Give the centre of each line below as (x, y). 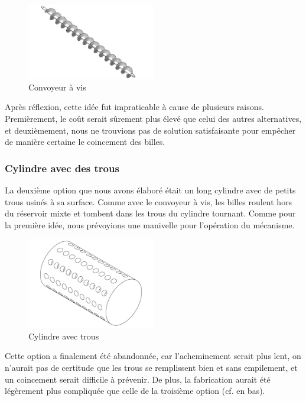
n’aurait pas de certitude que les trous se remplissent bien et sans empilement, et (151, 368)
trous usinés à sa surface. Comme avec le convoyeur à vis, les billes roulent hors (149, 201)
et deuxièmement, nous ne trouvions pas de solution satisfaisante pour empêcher (150, 130)
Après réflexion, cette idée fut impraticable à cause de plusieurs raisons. (134, 107)
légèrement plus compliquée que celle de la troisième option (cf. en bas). (135, 391)
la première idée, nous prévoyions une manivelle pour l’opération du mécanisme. (150, 224)
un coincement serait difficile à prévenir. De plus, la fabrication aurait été (138, 379)
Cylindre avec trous (64, 336)
